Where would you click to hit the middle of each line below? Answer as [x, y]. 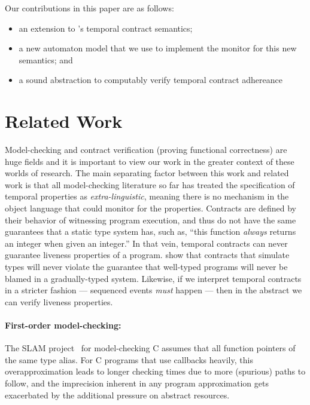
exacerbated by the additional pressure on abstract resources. [117, 395]
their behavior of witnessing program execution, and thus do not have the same [151, 220]
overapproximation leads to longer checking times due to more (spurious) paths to [155, 371]
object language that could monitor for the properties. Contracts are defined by [151, 208]
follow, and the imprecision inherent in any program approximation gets [137, 383]
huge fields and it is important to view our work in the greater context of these [150, 161]
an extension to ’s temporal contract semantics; [106, 28]
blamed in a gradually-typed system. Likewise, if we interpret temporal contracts [153, 278]
